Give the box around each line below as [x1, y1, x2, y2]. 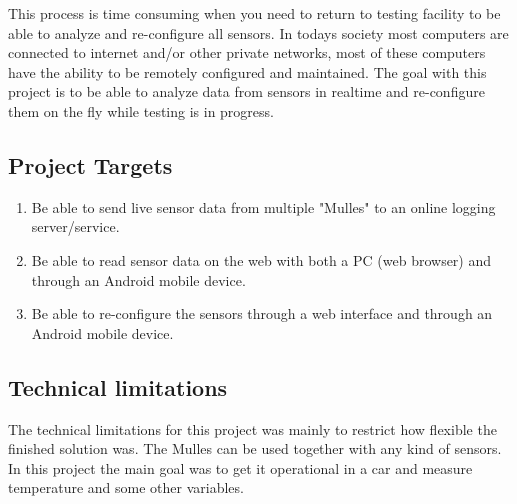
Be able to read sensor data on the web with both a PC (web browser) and [31, 249, 492, 270]
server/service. [31, 216, 120, 237]
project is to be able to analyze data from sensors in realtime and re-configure [8, 81, 485, 102]
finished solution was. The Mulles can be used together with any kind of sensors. [8, 438, 502, 459]
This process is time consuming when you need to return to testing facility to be [8, 3, 501, 23]
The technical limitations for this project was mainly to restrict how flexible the [8, 418, 497, 439]
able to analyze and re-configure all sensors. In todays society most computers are [8, 22, 509, 43]
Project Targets [8, 149, 173, 180]
